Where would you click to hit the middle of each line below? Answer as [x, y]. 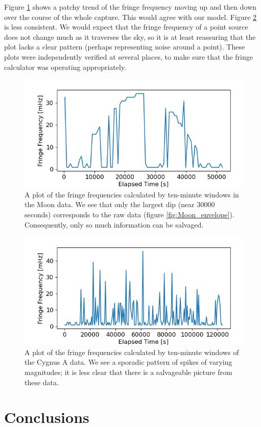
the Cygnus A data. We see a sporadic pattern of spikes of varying [128, 362]
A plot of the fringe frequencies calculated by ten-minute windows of [132, 352]
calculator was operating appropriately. [65, 67]
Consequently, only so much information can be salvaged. [114, 224]
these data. [42, 382]
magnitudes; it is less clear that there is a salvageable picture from [128, 372]
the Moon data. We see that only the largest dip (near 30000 [120, 204]
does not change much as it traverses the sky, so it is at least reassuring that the [130, 36]
